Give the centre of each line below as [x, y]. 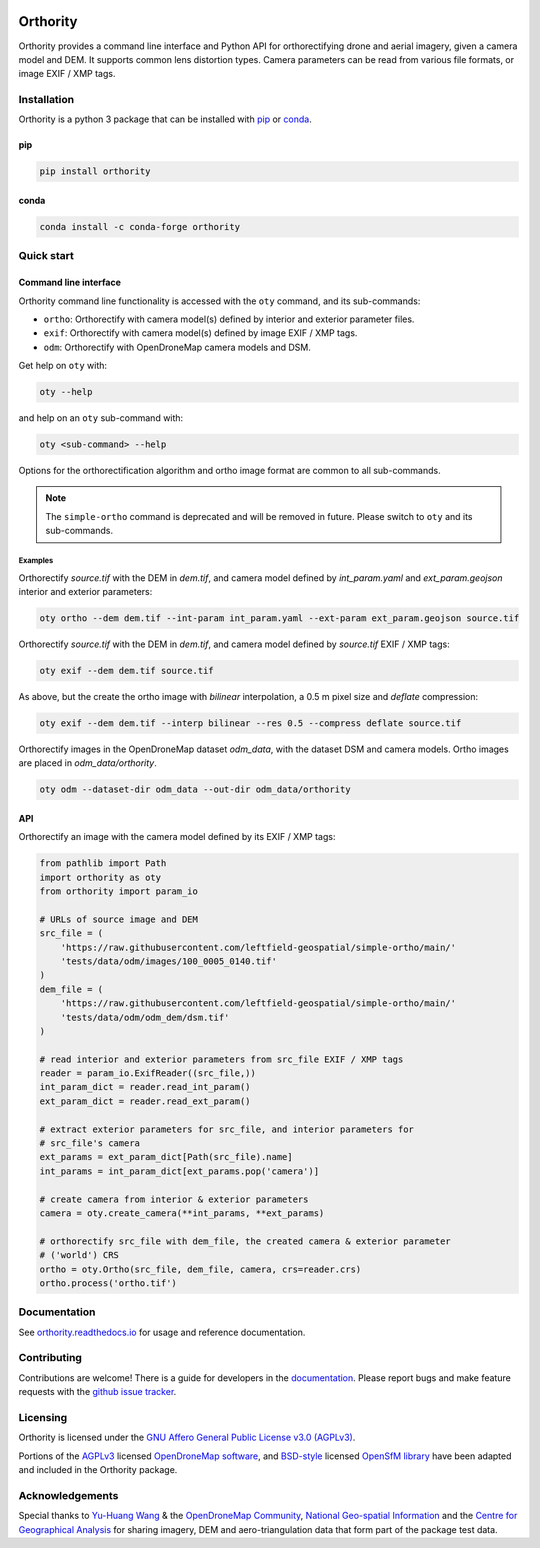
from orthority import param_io [119, 891]
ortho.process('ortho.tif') [108, 1283]
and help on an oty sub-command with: [101, 418]
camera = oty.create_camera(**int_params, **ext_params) [182, 1213]
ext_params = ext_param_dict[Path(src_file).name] [166, 1157]
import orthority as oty [100, 877]
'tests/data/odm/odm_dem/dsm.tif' [145, 1017]
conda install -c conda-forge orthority [139, 226]
